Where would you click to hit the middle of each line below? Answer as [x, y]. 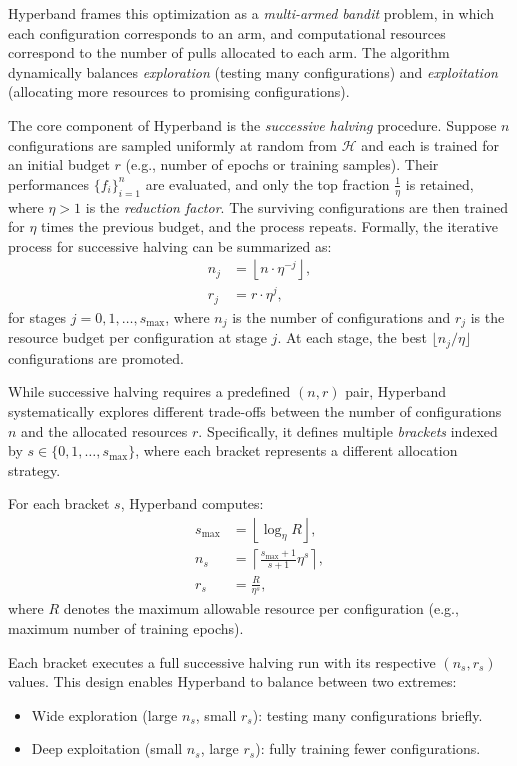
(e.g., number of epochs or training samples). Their [282, 164]
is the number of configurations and [341, 316]
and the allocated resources [104, 430]
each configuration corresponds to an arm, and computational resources [227, 32]
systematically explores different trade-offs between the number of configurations [255, 411]
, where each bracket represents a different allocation [296, 450]
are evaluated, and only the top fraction [267, 183]
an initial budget [59, 164]
